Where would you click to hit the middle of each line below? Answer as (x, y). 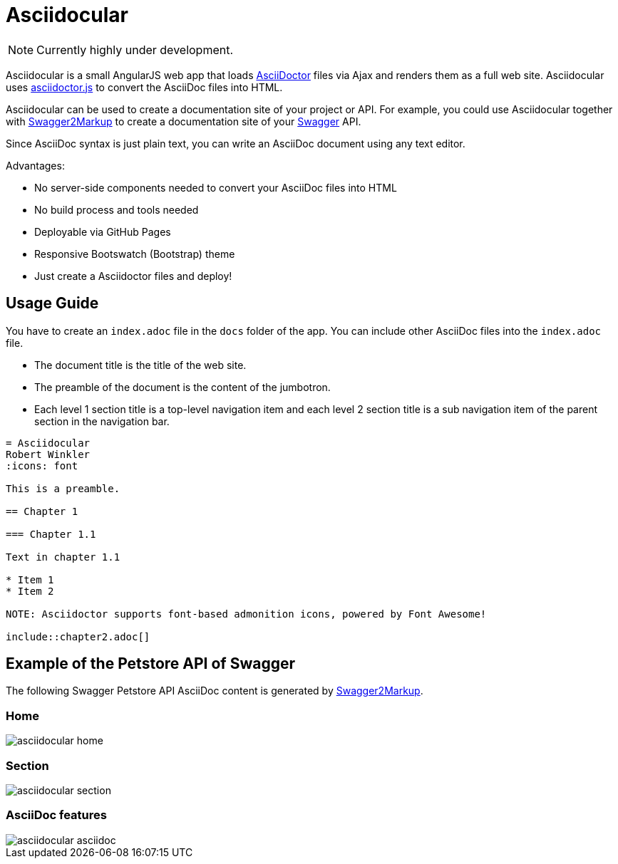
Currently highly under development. (135, 50)
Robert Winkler (48, 454)
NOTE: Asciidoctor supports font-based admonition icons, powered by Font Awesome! (246, 614)
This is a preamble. (63, 488)
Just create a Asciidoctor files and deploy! (133, 276)
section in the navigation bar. (102, 421)
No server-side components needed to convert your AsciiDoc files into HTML (216, 187)
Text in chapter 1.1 (63, 557)
